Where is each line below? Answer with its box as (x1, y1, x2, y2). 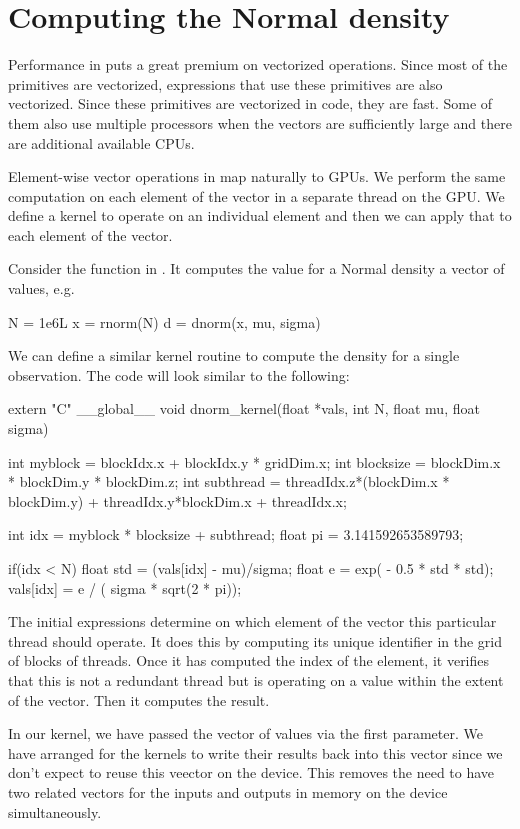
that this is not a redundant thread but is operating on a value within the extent (8, 669, 504, 690)
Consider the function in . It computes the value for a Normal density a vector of (8, 258, 505, 279)
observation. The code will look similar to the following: (8, 364, 350, 385)
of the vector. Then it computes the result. (8, 689, 270, 710)
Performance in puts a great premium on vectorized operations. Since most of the (8, 54, 508, 75)
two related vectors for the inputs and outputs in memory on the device (8, 781, 448, 802)
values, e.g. (8, 278, 75, 299)
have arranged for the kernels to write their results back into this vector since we (8, 742, 503, 763)
